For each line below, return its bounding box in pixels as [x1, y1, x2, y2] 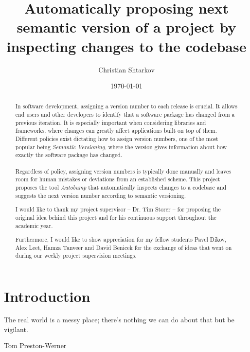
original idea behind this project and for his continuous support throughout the [15, 213, 216, 221]
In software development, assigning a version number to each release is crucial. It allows [15, 102, 237, 110]
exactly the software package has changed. [15, 151, 123, 159]
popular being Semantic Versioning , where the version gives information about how [15, 142, 227, 151]
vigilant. [4, 324, 28, 334]
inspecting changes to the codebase [6, 36, 247, 56]
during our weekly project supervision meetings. [15, 251, 137, 260]
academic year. [15, 221, 53, 229]
